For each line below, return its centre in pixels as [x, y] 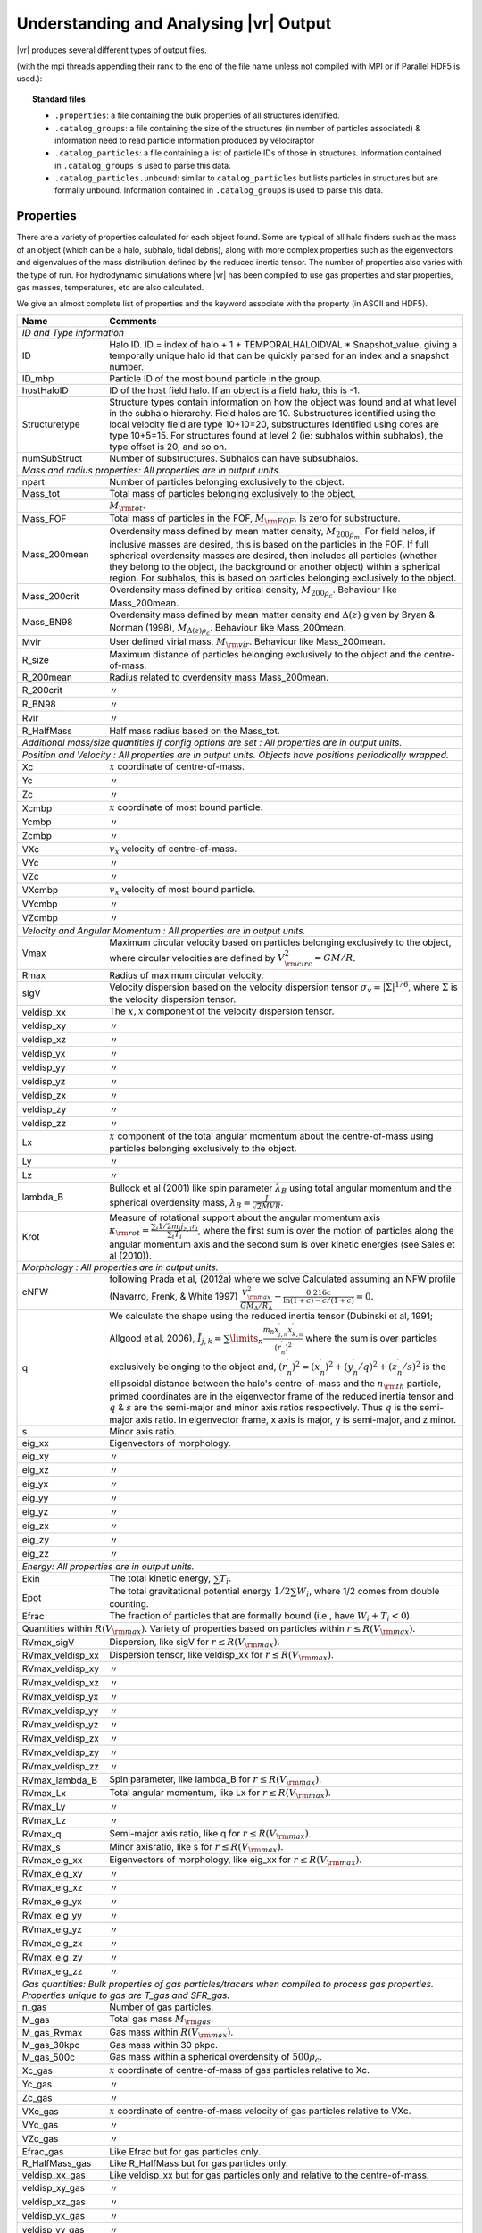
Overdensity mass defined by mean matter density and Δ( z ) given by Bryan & [271, 615]
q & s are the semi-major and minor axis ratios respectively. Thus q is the [263, 1407]
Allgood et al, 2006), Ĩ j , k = [165, 1339]
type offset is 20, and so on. [168, 447]
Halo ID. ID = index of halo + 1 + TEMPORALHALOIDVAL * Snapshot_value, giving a [283, 344]
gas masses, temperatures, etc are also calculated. [110, 287]
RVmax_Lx [44, 1793]
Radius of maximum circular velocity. [186, 975]
